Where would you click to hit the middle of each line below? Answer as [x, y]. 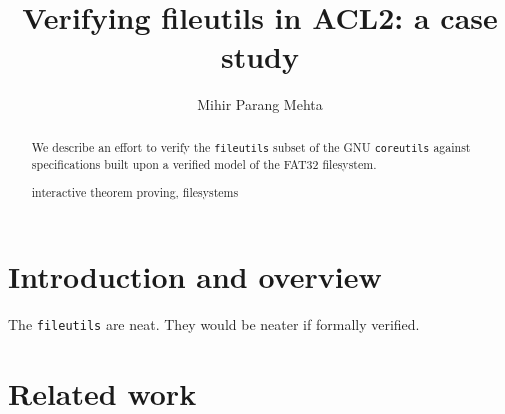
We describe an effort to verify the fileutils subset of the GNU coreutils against [251, 146]
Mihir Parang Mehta [260, 104]
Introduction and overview [195, 276]
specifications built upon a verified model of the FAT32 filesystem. [204, 163]
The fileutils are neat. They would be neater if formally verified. [214, 323]
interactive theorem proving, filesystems [135, 192]
